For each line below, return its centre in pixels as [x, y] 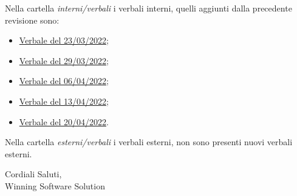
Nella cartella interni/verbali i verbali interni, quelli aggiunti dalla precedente [148, 8]
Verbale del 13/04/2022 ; [64, 101]
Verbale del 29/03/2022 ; [64, 60]
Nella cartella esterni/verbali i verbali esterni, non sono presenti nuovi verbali [149, 142]
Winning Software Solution [55, 185]
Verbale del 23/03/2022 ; [64, 40]
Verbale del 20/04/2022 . [64, 121]
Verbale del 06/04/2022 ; [64, 81]
